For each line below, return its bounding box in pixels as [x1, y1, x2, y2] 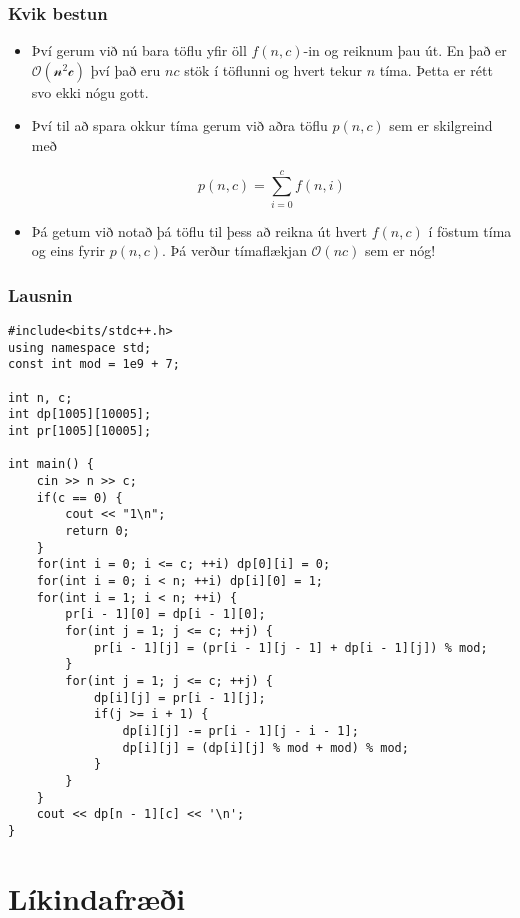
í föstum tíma [428, 220, 512, 241]
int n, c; [8, 390, 73, 405]
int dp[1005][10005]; [8, 407, 152, 422]
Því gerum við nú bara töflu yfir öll [31, 40, 247, 61]
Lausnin [8, 282, 73, 307]
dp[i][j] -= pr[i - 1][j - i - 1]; [122, 723, 359, 738]
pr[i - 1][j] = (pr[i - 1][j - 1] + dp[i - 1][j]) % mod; [93, 640, 488, 655]
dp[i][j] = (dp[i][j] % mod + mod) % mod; [122, 740, 409, 755]
